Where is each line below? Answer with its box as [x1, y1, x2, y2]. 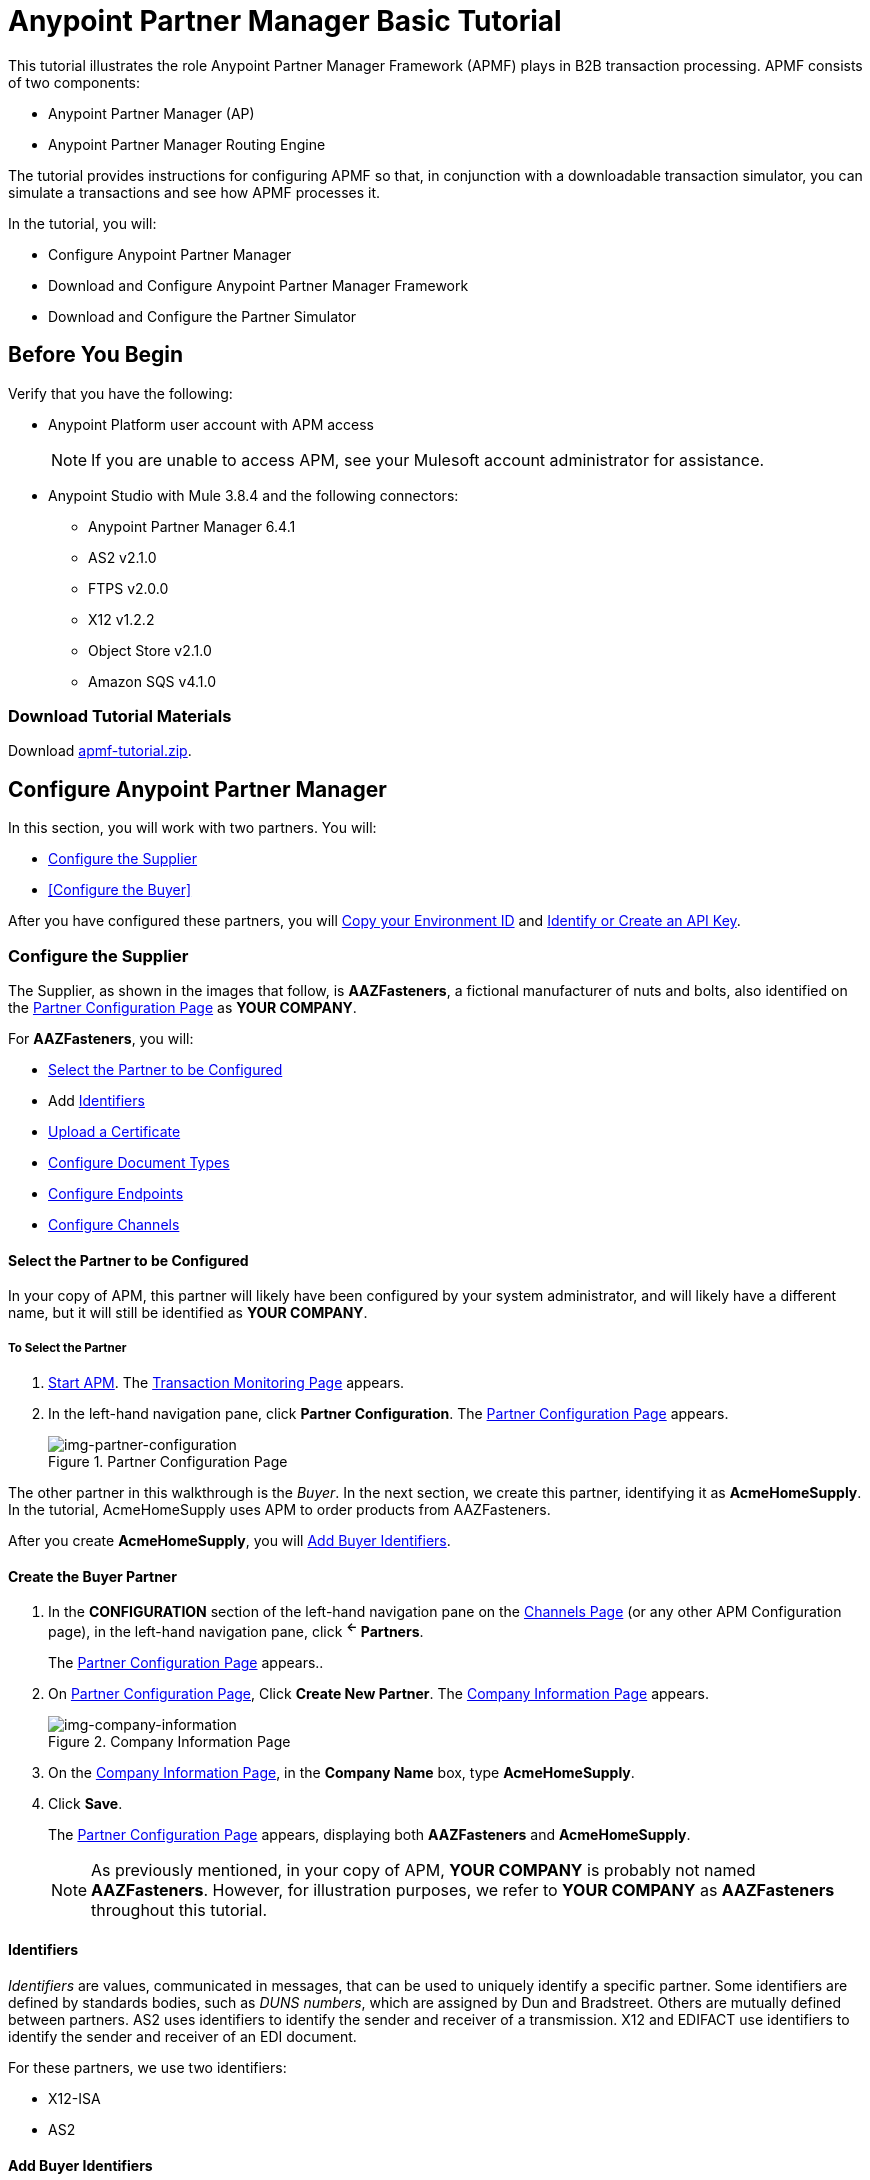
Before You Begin [8, 342, 184, 368]
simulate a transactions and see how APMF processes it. [8, 183, 381, 201]
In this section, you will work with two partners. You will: [8, 819, 377, 837]
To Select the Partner [8, 1340, 127, 1355]
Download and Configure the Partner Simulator [48, 307, 357, 325]
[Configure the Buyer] [48, 881, 192, 899]
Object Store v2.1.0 [88, 641, 212, 659]
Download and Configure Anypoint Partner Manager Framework [48, 276, 469, 294]
